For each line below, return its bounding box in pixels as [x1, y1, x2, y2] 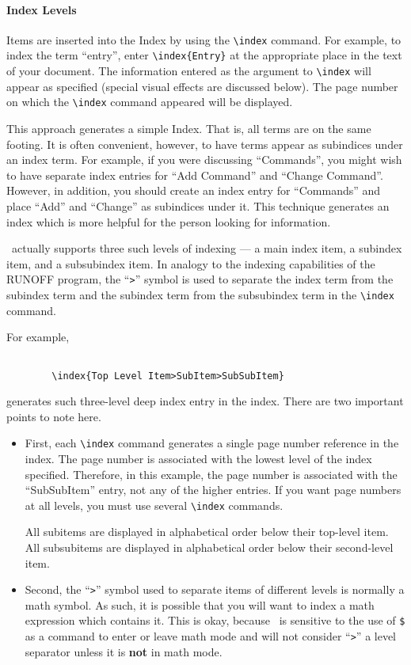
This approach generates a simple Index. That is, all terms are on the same [6, 120, 371, 137]
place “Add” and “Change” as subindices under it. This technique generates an [6, 197, 390, 214]
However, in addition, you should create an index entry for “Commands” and [6, 182, 381, 199]
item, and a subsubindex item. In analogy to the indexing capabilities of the [6, 255, 375, 272]
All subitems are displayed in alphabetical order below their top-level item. [25, 523, 389, 540]
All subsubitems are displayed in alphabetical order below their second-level [25, 539, 394, 556]
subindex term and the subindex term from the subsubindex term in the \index [6, 287, 394, 303]
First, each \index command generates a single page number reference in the [25, 435, 399, 451]
